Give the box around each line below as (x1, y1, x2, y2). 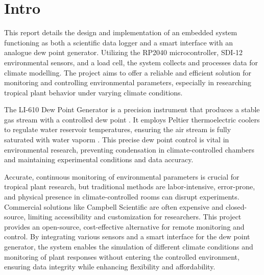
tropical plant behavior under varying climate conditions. (4, 87, 183, 97)
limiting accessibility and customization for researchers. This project (28, 211, 242, 222)
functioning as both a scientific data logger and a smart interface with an (4, 37, 233, 47)
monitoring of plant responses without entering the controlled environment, (4, 251, 239, 262)
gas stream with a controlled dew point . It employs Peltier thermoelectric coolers (4, 114, 260, 124)
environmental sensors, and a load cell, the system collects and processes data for (4, 57, 258, 67)
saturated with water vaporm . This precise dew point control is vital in (4, 134, 229, 145)
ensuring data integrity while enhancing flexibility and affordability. (4, 261, 215, 272)
